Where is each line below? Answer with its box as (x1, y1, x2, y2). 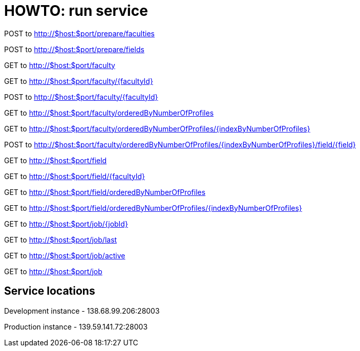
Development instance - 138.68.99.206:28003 (4, 306, 160, 315)
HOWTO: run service (4, 2, 148, 19)
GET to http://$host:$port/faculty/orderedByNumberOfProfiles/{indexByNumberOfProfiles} (4, 124, 310, 133)
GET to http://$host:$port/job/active (4, 251, 125, 260)
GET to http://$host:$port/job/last (4, 235, 117, 244)
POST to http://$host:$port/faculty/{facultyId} (4, 92, 158, 101)
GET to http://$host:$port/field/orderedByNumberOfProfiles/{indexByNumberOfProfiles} (4, 203, 302, 212)
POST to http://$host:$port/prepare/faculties (4, 29, 155, 38)
